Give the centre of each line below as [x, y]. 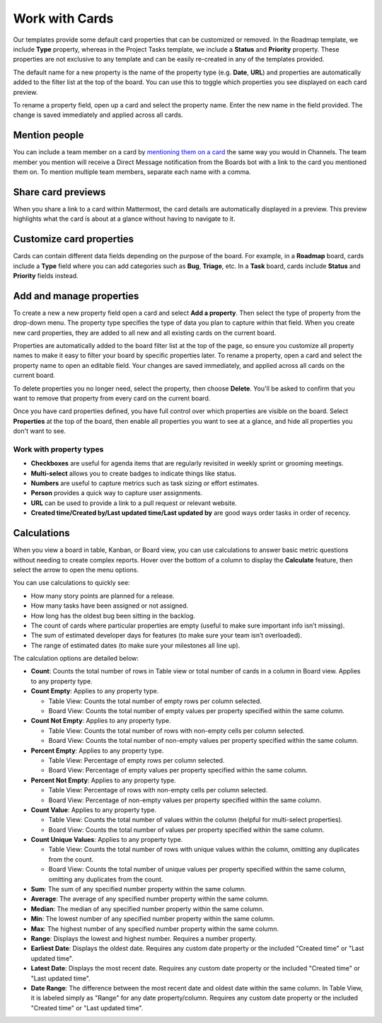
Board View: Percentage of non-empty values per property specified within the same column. [185, 800]
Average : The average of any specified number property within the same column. [150, 899]
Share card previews [59, 192]
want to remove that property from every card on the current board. [112, 398]
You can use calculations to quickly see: [71, 583]
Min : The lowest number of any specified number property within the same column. [153, 919]
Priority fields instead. [46, 275]
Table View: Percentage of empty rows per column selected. [137, 760]
